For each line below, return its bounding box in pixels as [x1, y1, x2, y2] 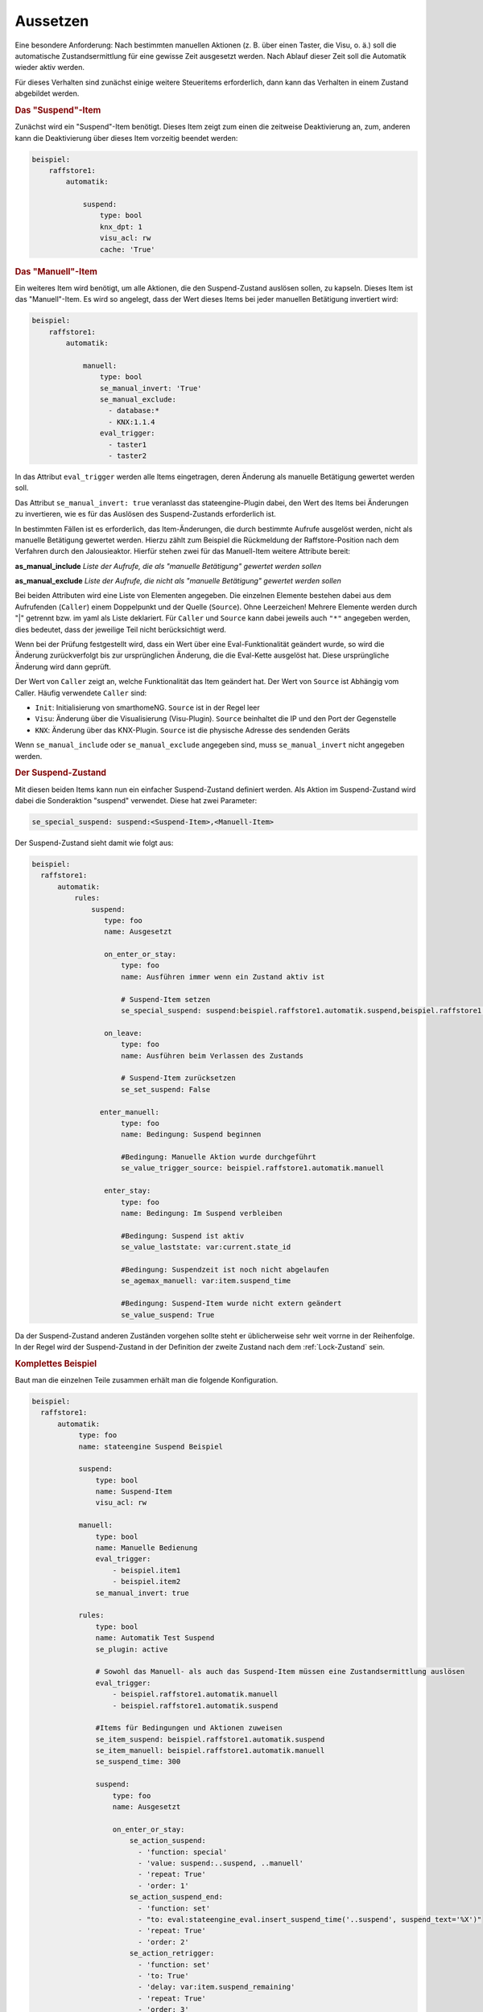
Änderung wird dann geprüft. [14, 662, 112, 671]
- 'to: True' [138, 1971, 189, 1980]
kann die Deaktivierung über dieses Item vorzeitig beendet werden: [14, 133, 238, 142]
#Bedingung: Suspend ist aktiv [121, 1231, 245, 1240]
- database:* [108, 406, 160, 415]
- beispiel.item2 [112, 1577, 181, 1586]
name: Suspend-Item [95, 1487, 172, 1496]
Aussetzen [14, 12, 89, 30]
